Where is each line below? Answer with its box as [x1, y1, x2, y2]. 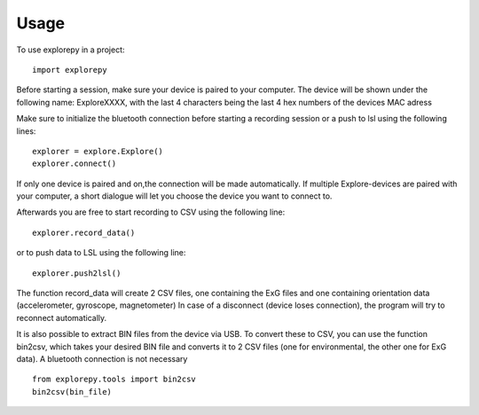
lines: [16, 125, 36, 137]
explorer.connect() [32, 159, 117, 168]
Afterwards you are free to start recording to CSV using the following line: [16, 207, 286, 217]
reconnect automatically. [16, 312, 107, 323]
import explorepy [32, 65, 107, 74]
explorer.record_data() [32, 227, 136, 238]
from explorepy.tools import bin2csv [32, 374, 197, 385]
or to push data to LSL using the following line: [16, 247, 186, 258]
